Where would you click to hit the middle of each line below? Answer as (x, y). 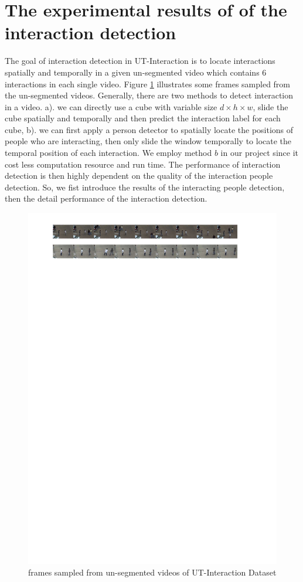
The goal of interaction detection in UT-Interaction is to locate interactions (140, 61)
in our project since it (259, 153)
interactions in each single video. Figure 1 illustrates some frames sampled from (148, 84)
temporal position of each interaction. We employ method (108, 153)
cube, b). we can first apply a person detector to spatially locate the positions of (149, 129)
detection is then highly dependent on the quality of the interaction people (139, 176)
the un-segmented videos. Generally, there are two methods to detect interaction (149, 95)
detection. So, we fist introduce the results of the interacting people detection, (145, 187)
